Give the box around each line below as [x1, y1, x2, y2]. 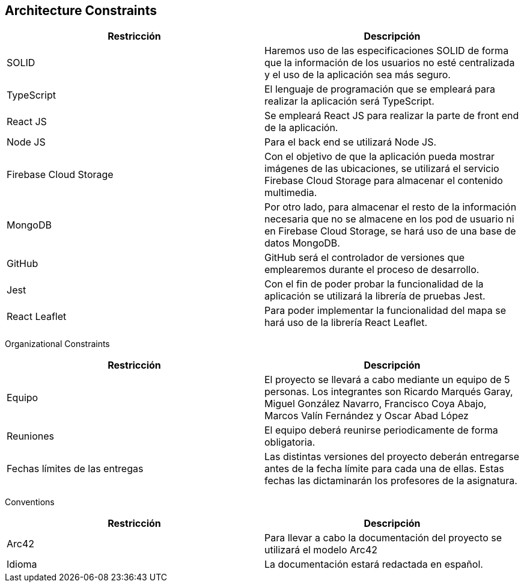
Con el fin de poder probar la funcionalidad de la [264, 278, 484, 290]
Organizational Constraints [5, 339, 110, 349]
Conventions [5, 497, 55, 508]
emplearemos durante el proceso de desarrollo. [264, 263, 480, 276]
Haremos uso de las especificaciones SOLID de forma [264, 45, 509, 57]
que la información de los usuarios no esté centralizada [264, 57, 515, 69]
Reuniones [7, 430, 54, 443]
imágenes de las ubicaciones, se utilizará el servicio [264, 162, 499, 175]
